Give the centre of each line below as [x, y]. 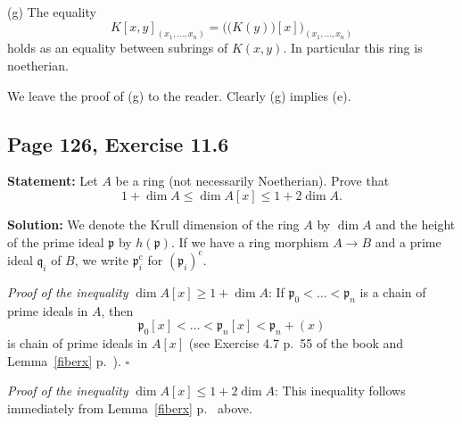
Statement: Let [53, 181]
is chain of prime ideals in [78, 342]
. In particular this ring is [353, 48]
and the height [416, 224]
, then [117, 310]
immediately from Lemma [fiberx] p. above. [130, 407]
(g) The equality [52, 12]
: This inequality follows [340, 391]
